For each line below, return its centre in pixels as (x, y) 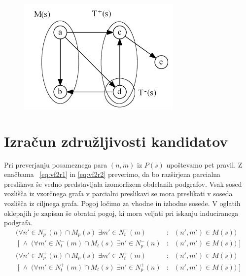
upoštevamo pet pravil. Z (204, 164)
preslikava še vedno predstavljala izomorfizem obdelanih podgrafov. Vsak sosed (123, 184)
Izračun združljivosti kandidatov (116, 141)
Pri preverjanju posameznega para (56, 164)
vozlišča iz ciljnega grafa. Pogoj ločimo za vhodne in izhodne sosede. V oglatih (122, 203)
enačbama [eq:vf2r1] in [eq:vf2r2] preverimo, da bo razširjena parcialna (112, 174)
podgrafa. (18, 223)
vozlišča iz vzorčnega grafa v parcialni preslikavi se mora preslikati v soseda (118, 193)
